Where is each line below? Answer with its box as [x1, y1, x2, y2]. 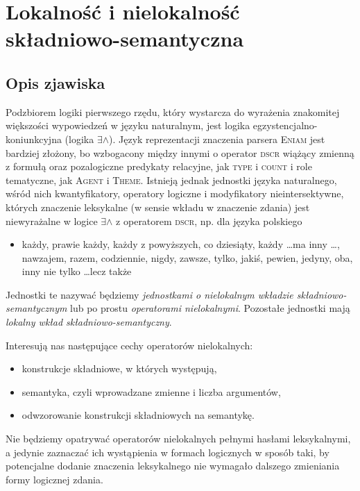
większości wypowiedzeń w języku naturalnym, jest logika [6, 118, 250, 133]
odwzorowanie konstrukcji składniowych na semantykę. [22, 408, 255, 422]
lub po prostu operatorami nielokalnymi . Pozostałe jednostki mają [70, 301, 350, 315]
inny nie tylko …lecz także [22, 264, 132, 278]
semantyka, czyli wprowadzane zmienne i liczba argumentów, [22, 384, 281, 399]
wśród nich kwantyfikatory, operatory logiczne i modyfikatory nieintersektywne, [6, 186, 344, 201]
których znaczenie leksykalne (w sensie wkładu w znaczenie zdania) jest [6, 199, 310, 214]
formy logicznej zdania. [6, 472, 103, 486]
